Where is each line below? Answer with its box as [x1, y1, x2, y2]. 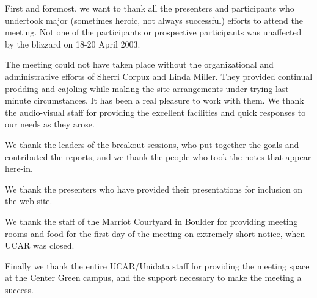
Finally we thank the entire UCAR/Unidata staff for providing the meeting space [5, 259, 310, 272]
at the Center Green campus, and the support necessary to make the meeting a [5, 271, 302, 284]
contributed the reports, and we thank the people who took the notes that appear [5, 150, 312, 163]
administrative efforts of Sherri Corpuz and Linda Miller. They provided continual [5, 69, 313, 82]
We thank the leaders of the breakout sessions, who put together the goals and [5, 138, 299, 151]
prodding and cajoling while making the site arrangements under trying [5, 82, 273, 94]
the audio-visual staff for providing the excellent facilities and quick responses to [5, 105, 306, 118]
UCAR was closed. [5, 239, 75, 252]
